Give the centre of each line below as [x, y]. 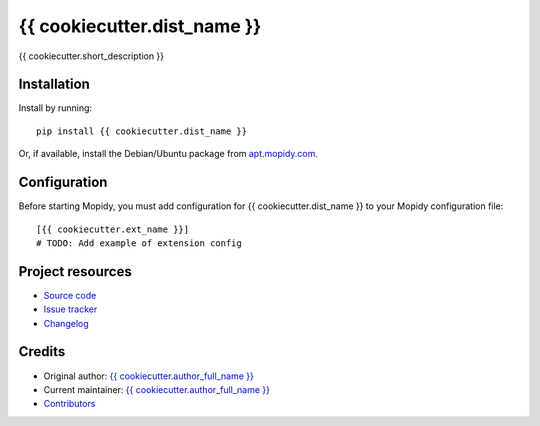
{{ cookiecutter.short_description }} [91, 56]
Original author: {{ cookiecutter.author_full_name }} [148, 376]
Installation [54, 84]
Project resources [75, 271]
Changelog [66, 323]
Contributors [69, 404]
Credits [42, 351]
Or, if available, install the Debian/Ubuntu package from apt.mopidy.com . [168, 154]
